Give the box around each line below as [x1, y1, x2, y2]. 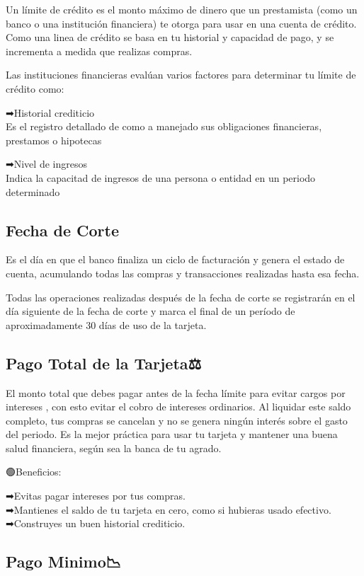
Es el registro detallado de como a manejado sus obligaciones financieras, [6, 119, 322, 134]
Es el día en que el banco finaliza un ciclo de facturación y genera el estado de [6, 252, 345, 267]
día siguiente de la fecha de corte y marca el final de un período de [6, 304, 295, 318]
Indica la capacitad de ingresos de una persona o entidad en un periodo [6, 170, 316, 185]
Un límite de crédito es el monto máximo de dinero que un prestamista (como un [6, 2, 358, 16]
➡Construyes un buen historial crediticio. [6, 516, 186, 531]
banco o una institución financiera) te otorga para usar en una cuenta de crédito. [6, 16, 357, 30]
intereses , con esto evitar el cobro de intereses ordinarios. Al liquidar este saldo [6, 399, 351, 414]
